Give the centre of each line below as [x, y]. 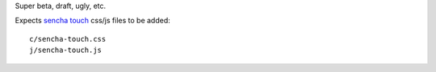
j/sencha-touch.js [66, 50]
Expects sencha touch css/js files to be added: [93, 21]
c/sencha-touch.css [68, 39]
